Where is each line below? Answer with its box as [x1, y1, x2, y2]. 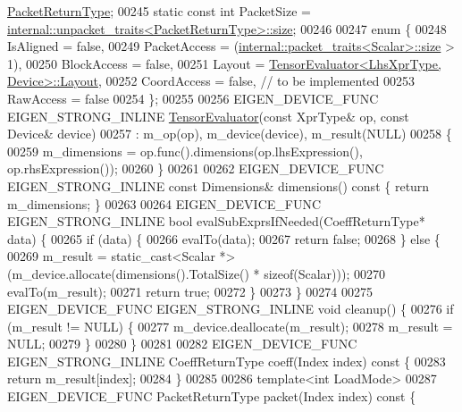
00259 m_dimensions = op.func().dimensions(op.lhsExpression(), [7, 141, 363, 160]
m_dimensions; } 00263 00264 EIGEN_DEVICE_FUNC [7, 194, 322, 213]
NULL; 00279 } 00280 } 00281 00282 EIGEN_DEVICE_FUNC [7, 334, 357, 353]
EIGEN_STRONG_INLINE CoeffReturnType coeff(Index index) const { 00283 [7, 351, 446, 370]
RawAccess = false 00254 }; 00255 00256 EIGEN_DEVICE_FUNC [7, 88, 379, 107]
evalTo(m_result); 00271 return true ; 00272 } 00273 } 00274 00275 [7, 282, 373, 300]
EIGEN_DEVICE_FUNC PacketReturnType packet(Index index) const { [7, 387, 416, 406]
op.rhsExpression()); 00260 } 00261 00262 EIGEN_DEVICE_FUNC [7, 159, 384, 178]
